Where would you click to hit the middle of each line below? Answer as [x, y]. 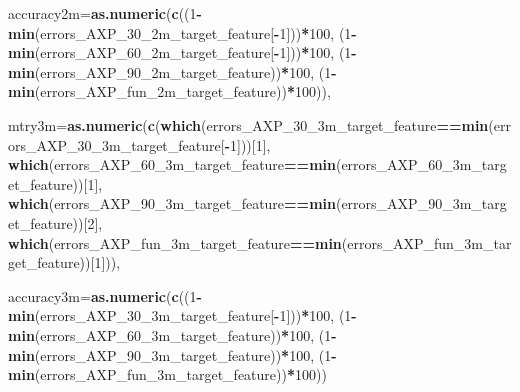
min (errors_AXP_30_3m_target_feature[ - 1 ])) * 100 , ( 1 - [182, 315]
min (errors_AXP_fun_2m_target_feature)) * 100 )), [169, 91]
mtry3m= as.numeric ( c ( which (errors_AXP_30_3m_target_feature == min [248, 124]
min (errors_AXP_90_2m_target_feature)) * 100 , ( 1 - [172, 71]
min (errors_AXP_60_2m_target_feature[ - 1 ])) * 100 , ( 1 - [182, 52]
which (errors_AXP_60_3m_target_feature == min [172, 164]
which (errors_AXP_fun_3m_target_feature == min [175, 242]
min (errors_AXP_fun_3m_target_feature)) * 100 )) [167, 374]
